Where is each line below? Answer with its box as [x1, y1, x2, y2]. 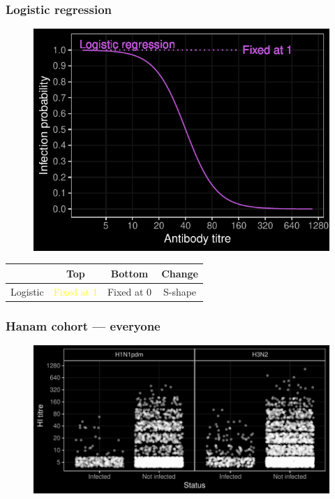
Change [161, 266, 198, 280]
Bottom [110, 266, 149, 280]
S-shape [163, 284, 197, 298]
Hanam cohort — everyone [6, 317, 161, 334]
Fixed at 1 [53, 284, 98, 298]
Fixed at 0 [107, 284, 152, 298]
